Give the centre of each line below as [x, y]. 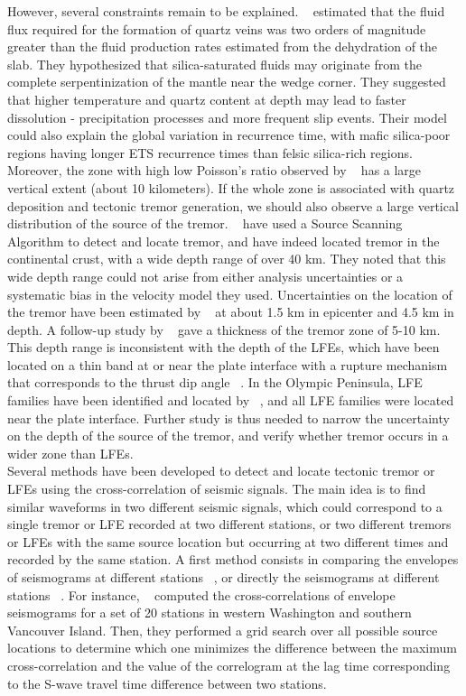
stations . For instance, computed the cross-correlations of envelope [201, 594]
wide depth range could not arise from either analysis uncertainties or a [205, 276]
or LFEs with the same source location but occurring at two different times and [228, 541]
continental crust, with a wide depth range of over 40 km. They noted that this [227, 259]
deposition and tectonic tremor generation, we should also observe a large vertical [233, 205]
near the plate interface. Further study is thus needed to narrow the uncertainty [228, 418]
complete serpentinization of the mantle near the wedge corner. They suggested [227, 82]
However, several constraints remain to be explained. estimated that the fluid [226, 11]
